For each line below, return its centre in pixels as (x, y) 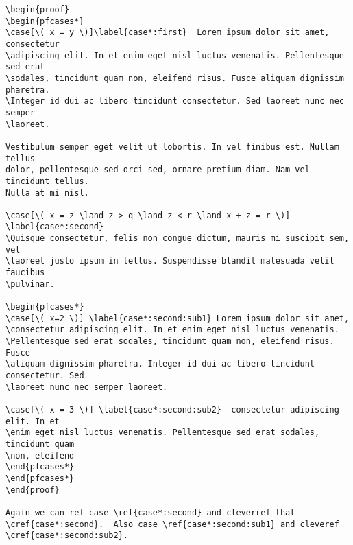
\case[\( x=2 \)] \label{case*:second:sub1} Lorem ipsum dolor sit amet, (178, 318)
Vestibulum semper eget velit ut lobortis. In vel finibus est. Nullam (172, 147)
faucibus (25, 273)
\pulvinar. (30, 284)
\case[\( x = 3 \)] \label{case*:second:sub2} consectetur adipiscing (172, 409)
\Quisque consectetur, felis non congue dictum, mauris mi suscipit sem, (178, 239)
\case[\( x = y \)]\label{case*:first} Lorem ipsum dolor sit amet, (168, 33)
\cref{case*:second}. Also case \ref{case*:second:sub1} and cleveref (172, 524)
